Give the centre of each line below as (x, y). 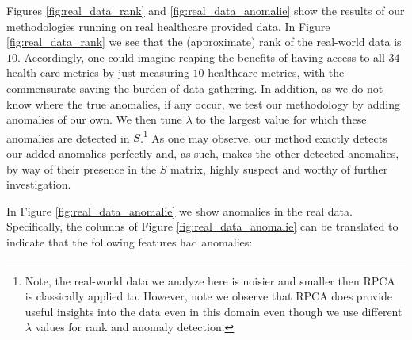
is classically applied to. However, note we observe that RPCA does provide (209, 296)
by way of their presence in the (82, 168)
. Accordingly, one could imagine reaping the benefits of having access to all (201, 57)
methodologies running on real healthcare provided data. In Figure (168, 26)
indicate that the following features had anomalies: (130, 241)
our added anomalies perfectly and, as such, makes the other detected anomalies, (203, 153)
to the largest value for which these (281, 119)
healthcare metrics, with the (276, 73)
